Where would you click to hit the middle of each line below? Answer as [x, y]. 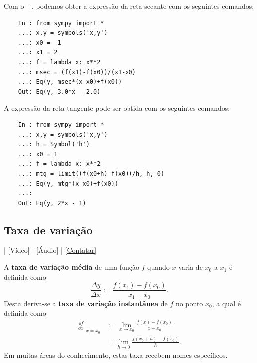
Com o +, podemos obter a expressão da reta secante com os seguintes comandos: [129, 6]
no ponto [189, 303]
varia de [191, 267]
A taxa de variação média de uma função [72, 267]
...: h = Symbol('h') [54, 145]
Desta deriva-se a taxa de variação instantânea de [86, 303]
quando [159, 267]
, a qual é [226, 303]
